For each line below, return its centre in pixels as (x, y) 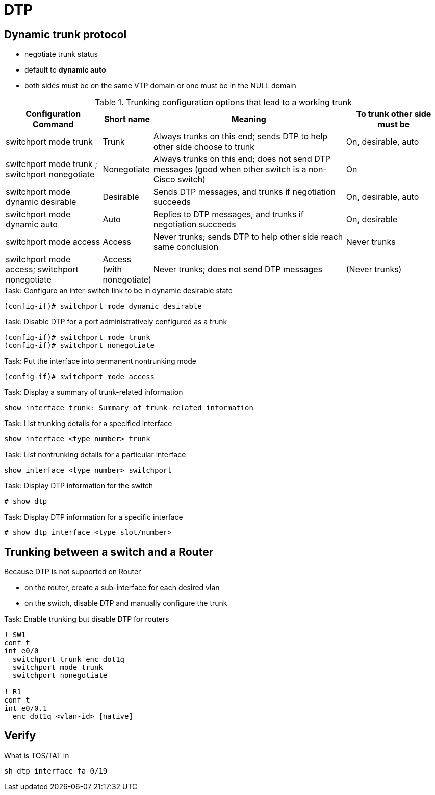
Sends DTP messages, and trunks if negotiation (244, 192)
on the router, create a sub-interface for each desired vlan (122, 588)
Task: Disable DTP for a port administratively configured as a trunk (116, 322)
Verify (20, 736)
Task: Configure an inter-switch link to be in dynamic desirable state (118, 291)
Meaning (249, 119)
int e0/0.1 (26, 708)
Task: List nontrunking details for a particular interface (95, 455)
